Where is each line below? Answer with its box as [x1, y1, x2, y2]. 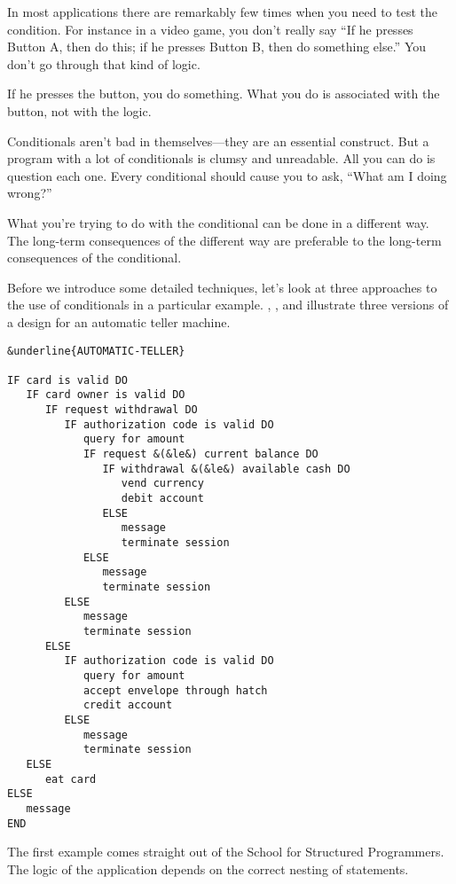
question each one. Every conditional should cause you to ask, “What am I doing [7, 166, 447, 184]
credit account [83, 699, 173, 712]
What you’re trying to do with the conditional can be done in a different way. [7, 213, 429, 231]
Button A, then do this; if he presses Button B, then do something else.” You [7, 37, 427, 56]
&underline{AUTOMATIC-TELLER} [7, 344, 185, 357]
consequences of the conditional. [7, 248, 182, 267]
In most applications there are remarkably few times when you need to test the [7, 3, 437, 20]
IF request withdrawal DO [44, 403, 198, 417]
